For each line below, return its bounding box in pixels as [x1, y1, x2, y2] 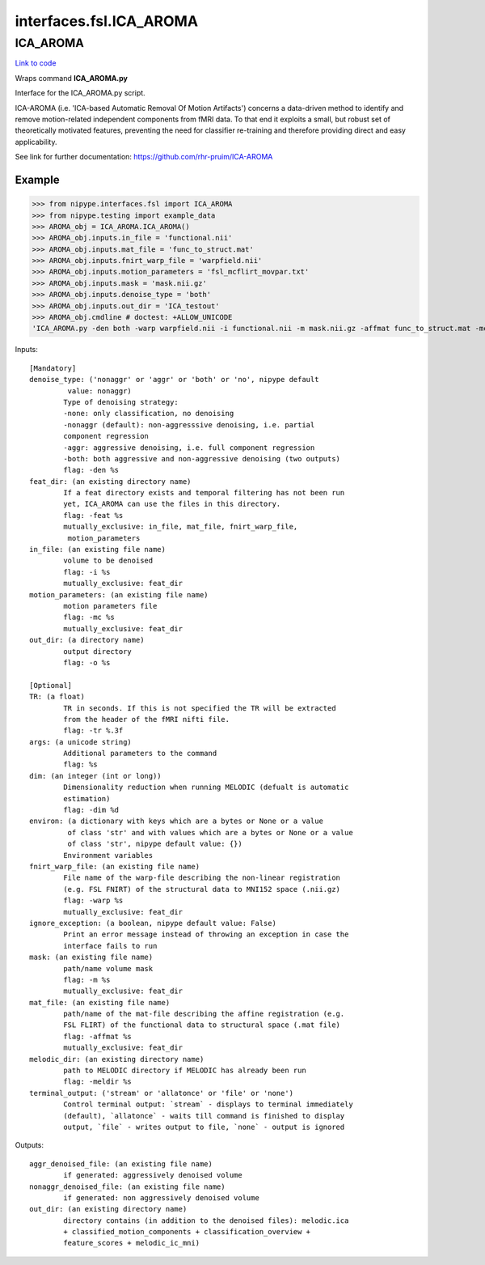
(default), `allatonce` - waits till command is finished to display [63, 1111, 345, 1120]
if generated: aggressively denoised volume [63, 1170, 242, 1180]
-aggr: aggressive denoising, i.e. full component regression [63, 443, 315, 452]
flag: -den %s [63, 465, 120, 475]
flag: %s [63, 760, 98, 769]
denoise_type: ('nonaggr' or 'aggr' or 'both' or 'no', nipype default [29, 375, 319, 384]
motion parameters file [63, 601, 158, 610]
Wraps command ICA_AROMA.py [15, 73, 129, 83]
